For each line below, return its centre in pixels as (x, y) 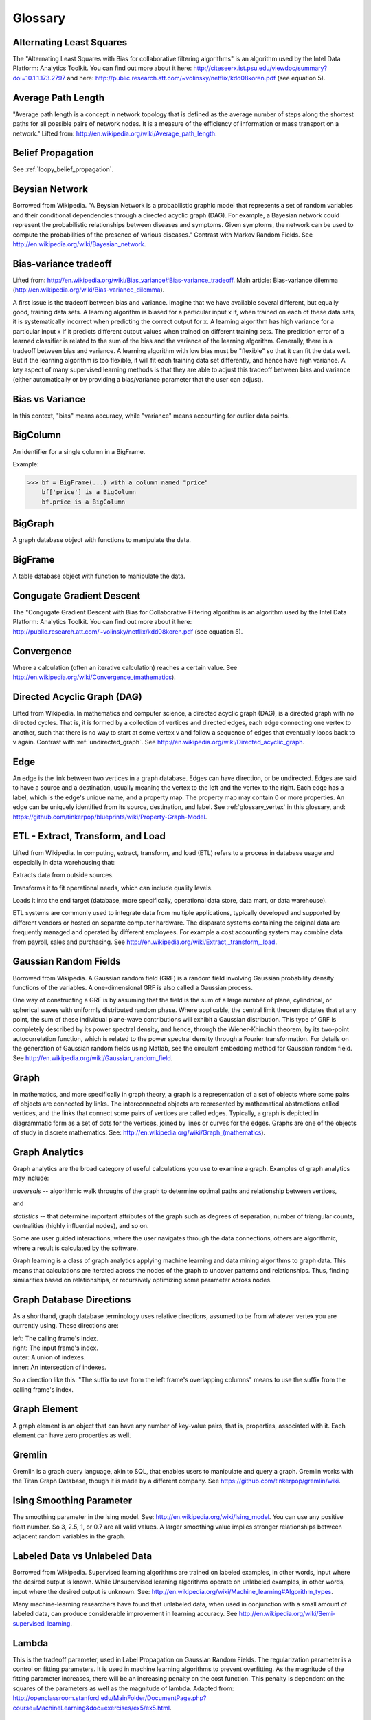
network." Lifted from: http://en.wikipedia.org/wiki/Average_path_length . (115, 133)
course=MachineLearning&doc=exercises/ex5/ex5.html (91, 1708)
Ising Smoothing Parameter (72, 1501)
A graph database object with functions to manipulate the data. (102, 540)
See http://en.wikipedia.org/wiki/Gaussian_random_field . (93, 1058)
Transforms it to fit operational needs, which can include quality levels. (113, 888)
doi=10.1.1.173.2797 (39, 78)
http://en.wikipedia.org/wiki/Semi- (287, 1614)
